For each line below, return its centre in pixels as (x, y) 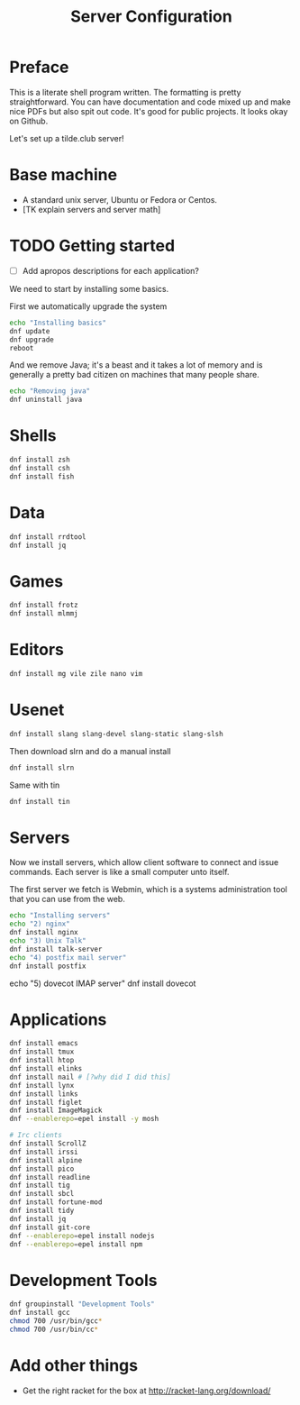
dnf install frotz (44, 606)
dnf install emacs (44, 1044)
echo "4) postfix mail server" (68, 957)
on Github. (29, 121)
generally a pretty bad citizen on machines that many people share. (134, 375)
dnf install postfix (48, 966)
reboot (22, 348)
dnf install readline (50, 1177)
